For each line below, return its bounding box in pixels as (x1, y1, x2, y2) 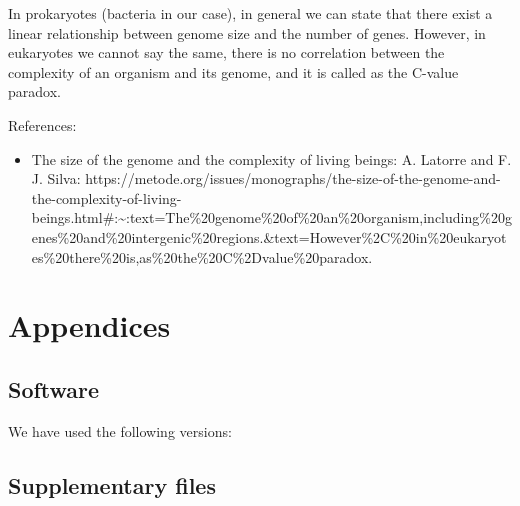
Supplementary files (8, 469, 216, 500)
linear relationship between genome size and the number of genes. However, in (8, 22, 486, 43)
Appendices (8, 305, 171, 346)
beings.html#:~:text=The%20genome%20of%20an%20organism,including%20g (31, 207, 512, 228)
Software (8, 373, 100, 404)
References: (8, 114, 77, 135)
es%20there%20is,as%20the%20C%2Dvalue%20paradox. (31, 246, 373, 267)
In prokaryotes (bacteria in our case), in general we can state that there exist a (8, 3, 493, 23)
